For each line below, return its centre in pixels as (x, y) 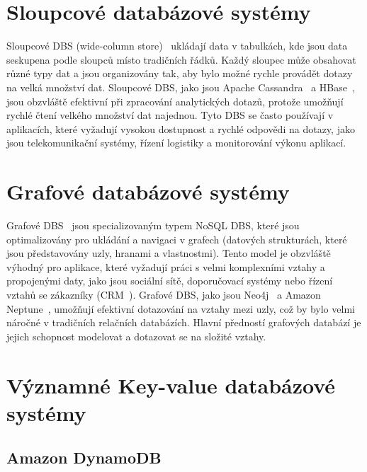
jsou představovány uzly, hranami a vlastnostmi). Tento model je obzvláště (169, 253)
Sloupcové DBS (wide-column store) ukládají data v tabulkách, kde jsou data (177, 46)
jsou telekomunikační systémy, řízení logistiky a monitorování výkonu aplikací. (176, 143)
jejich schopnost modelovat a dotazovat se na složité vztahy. (136, 336)
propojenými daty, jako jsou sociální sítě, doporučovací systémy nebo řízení (170, 281)
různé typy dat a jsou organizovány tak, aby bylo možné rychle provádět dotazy (180, 73)
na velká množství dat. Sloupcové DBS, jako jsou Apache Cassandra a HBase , (181, 87)
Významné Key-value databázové (171, 385)
